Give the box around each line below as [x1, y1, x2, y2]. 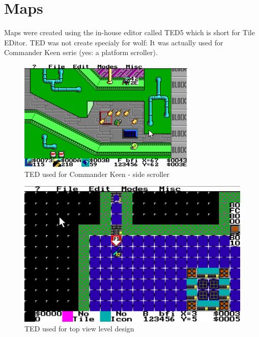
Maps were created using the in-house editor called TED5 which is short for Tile [4, 27, 255, 38]
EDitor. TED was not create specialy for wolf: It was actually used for [4, 37, 223, 47]
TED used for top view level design [24, 323, 134, 334]
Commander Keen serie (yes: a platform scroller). [4, 47, 158, 58]
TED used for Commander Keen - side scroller [24, 168, 169, 179]
